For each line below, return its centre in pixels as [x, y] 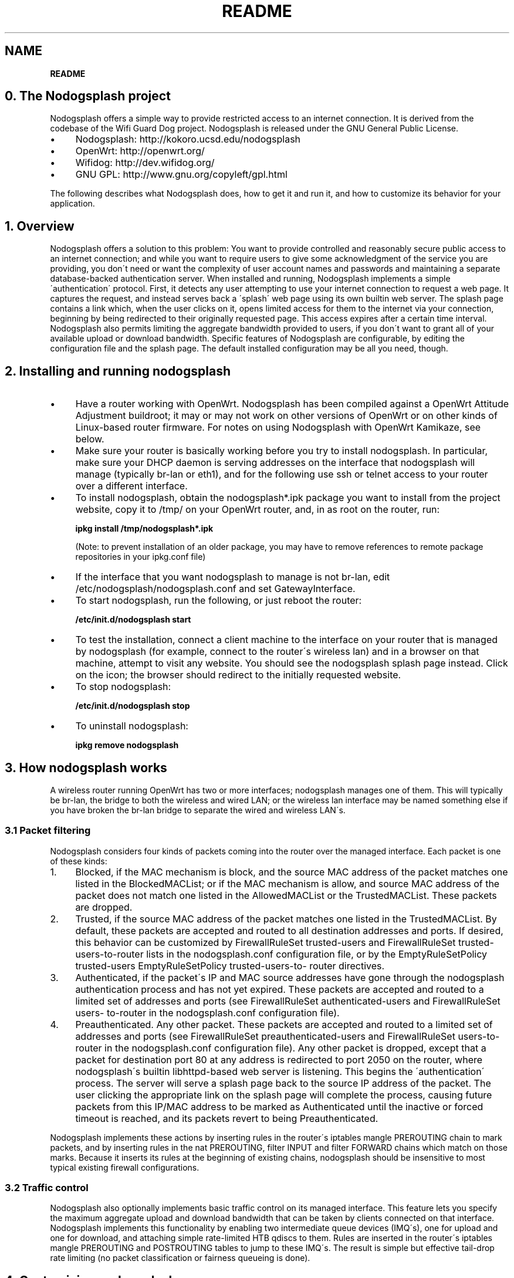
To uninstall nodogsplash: [132, 726]
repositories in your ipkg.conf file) [141, 557]
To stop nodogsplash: [123, 687]
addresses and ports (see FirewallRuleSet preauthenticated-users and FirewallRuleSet [265, 1036]
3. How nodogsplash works [86, 768]
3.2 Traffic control [47, 1188]
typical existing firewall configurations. [125, 1167]
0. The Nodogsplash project [88, 96]
